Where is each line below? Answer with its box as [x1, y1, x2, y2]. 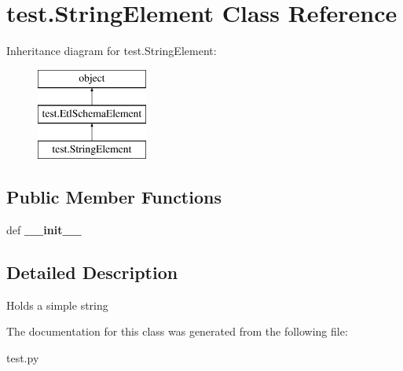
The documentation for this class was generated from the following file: [6, 323, 348, 340]
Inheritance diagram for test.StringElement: [6, 42, 217, 59]
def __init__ [6, 221, 82, 237]
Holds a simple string [6, 296, 108, 313]
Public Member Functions [6, 185, 222, 209]
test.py [6, 349, 39, 365]
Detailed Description [6, 259, 178, 284]
